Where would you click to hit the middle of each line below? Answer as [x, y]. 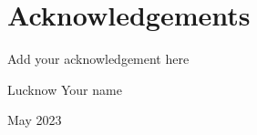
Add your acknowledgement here [98, 59]
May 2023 [35, 120]
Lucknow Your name [65, 89]
